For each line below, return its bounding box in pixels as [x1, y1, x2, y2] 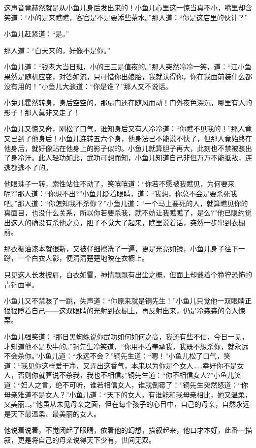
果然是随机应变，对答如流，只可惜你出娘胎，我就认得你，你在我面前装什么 [4, 71, 245, 81]
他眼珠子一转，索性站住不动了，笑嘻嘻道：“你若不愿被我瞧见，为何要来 [4, 179, 235, 189]
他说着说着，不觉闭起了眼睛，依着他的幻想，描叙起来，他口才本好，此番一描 [4, 425, 252, 435]
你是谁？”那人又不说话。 [93, 81, 172, 91]
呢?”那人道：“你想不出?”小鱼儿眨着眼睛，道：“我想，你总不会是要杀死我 [4, 188, 237, 198]
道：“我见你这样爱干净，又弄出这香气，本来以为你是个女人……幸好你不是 [4, 360, 237, 370]
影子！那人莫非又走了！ [4, 107, 80, 117]
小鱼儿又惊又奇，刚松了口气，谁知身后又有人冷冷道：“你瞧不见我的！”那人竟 [4, 123, 252, 134]
